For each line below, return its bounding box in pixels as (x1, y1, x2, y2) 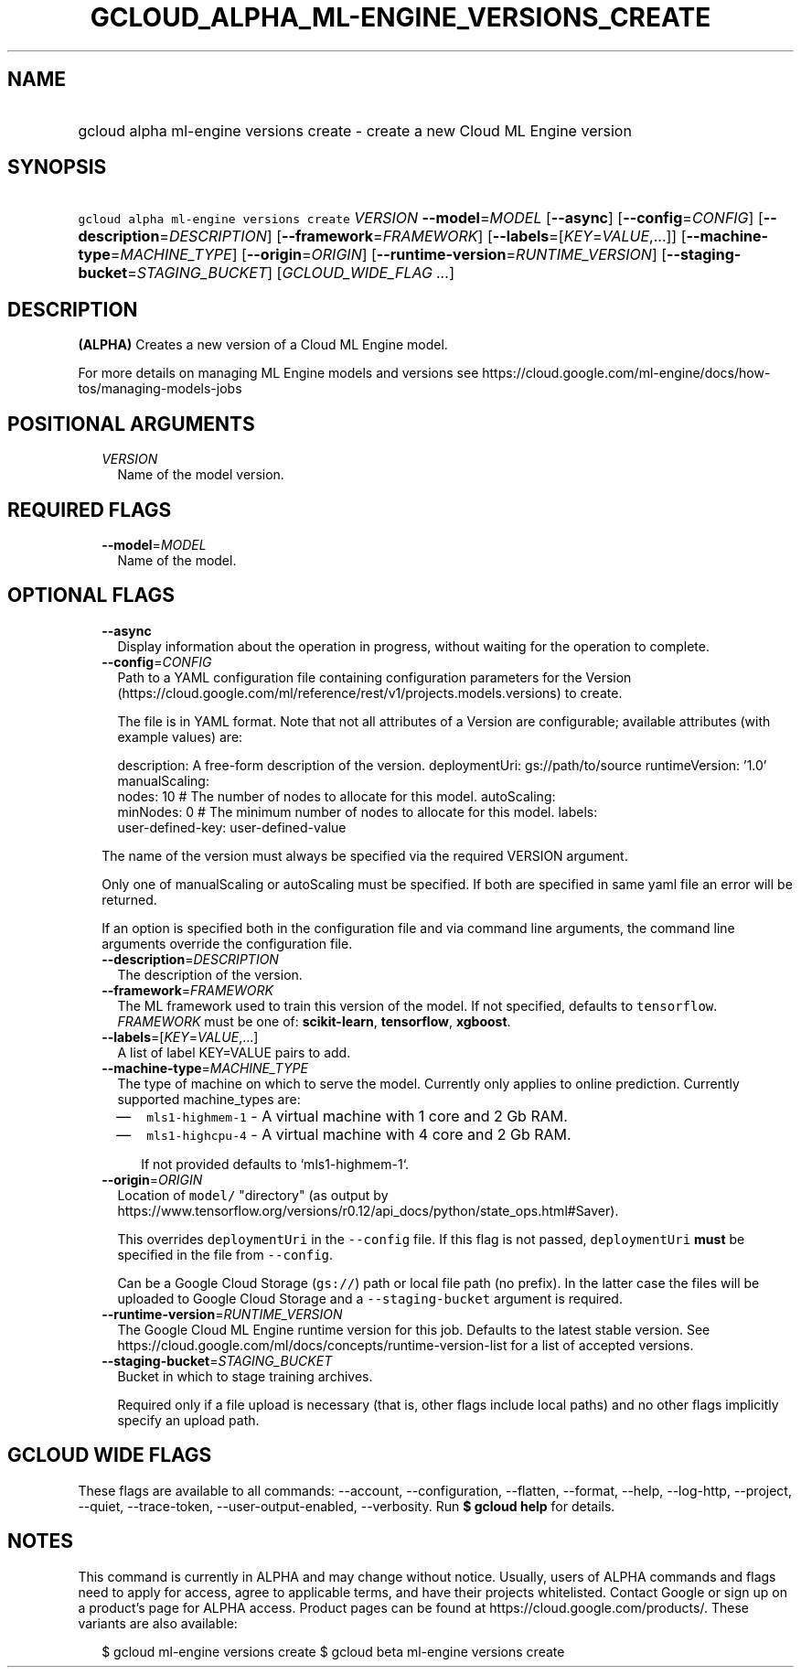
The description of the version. (117, 966, 303, 982)
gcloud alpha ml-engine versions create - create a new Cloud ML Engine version (78, 121, 632, 140)
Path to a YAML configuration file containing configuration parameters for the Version (117, 669, 632, 685)
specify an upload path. (117, 1412, 260, 1428)
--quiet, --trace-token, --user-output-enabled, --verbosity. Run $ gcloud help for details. (78, 1498, 615, 1514)
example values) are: (117, 728, 243, 745)
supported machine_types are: (117, 1090, 301, 1107)
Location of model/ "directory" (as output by (117, 1186, 389, 1203)
